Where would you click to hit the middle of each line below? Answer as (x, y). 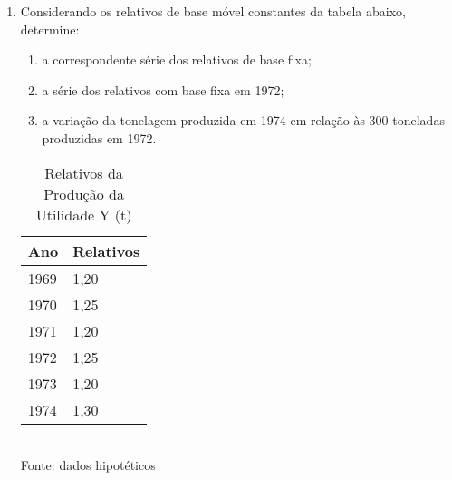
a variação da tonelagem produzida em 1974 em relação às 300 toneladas (243, 120)
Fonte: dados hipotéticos (88, 465)
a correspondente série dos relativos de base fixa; (177, 59)
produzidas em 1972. (99, 137)
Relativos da (84, 172)
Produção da (84, 193)
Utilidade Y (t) (84, 214)
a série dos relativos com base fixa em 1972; (163, 89)
